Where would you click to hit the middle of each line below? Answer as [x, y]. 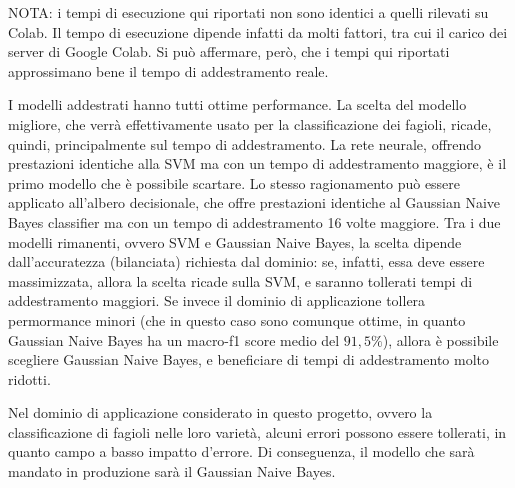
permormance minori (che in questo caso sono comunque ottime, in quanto [237, 319]
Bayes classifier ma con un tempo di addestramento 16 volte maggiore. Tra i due [254, 221]
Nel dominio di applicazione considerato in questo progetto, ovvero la [220, 412]
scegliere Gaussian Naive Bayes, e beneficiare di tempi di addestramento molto [249, 359]
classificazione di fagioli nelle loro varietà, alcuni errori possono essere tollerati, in [257, 431]
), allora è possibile [440, 339]
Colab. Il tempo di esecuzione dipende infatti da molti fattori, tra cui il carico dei [258, 31]
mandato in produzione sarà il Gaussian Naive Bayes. [172, 471]
